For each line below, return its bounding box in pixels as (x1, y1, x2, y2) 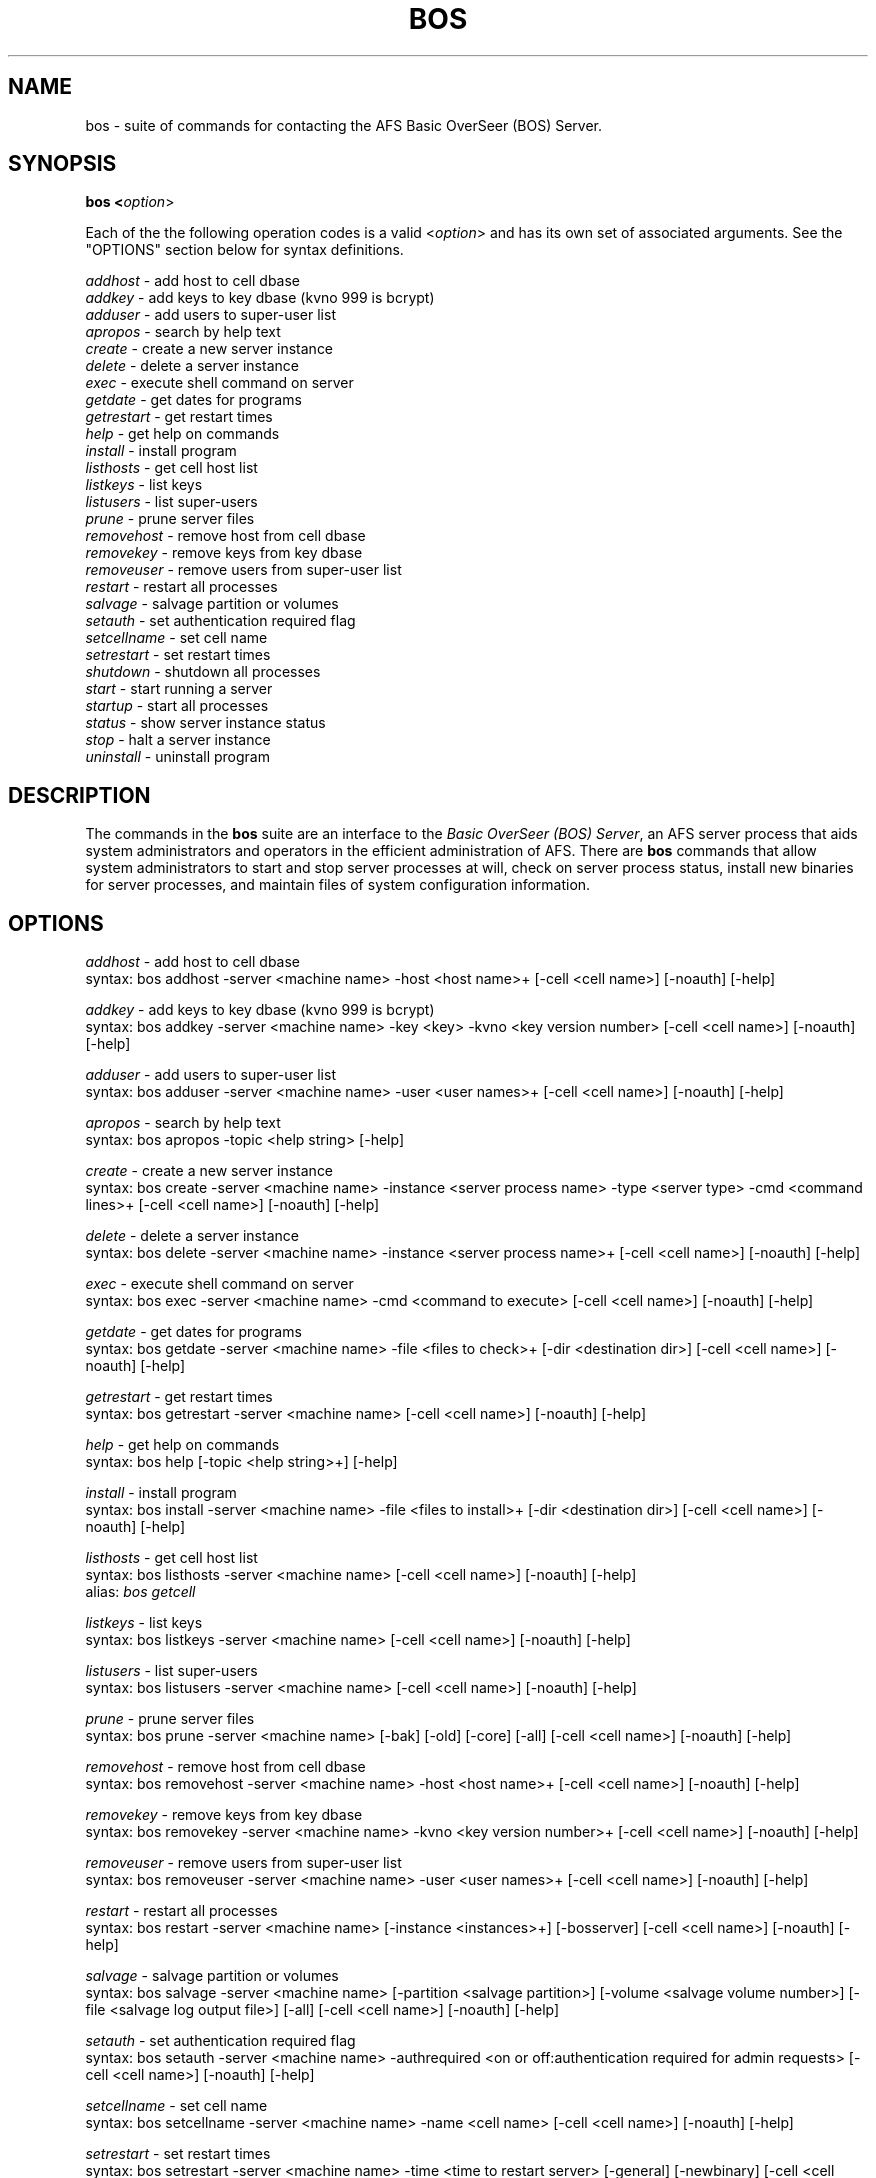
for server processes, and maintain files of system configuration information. (85, 876, 591, 894)
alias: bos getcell (85, 1583, 196, 1601)
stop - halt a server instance (85, 731, 271, 749)
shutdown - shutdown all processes (85, 663, 321, 681)
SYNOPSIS (8, 151, 117, 177)
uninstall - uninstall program (85, 748, 270, 766)
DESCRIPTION (8, 782, 151, 808)
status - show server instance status (85, 714, 326, 732)
